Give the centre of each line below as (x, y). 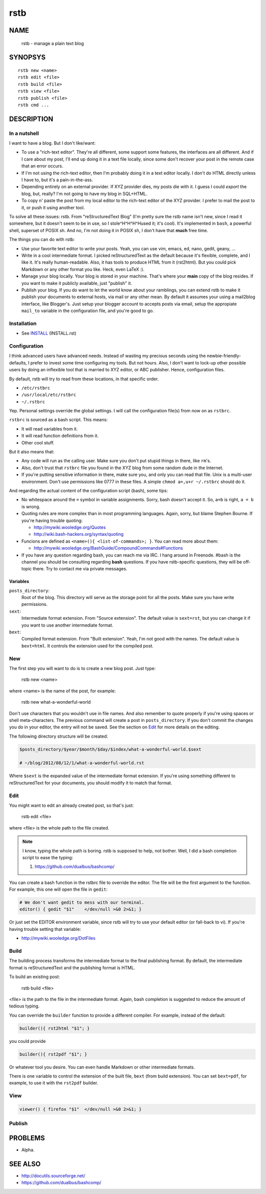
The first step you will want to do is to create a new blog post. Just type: (83, 668)
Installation (23, 323)
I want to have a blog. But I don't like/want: (52, 143)
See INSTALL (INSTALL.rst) (49, 333)
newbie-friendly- (224, 356)
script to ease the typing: (48, 857)
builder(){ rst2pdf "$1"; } (53, 1054)
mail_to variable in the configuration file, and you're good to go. (88, 311)
